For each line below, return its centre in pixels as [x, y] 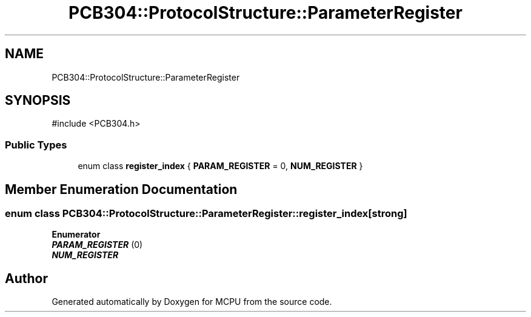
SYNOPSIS [38, 101]
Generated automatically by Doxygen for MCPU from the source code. [192, 302]
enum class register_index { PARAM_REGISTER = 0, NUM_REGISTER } [220, 166]
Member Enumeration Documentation [121, 189]
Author [26, 278]
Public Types [36, 145]
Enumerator [76, 235]
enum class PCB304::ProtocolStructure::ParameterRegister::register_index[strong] [206, 214]
